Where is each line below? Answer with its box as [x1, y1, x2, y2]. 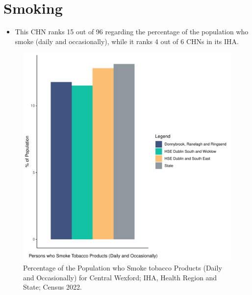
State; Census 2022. [23, 282, 82, 292]
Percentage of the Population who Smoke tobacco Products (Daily [23, 262, 222, 272]
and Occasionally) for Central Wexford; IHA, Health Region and [23, 272, 217, 282]
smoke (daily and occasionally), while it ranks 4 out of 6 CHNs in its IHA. [15, 36, 239, 46]
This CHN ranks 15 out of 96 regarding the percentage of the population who [15, 26, 249, 37]
